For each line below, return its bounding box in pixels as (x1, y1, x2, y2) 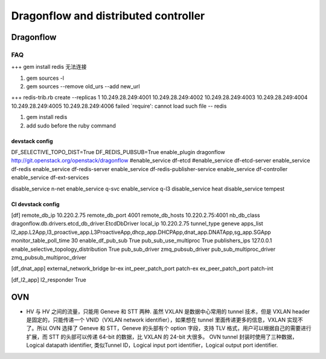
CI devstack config (11, 200, 60, 208)
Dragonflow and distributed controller (11, 9, 205, 22)
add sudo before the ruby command (26, 121, 116, 129)
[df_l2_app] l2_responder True (11, 276, 87, 283)
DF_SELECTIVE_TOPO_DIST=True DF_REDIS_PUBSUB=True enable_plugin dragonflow (11, 149, 226, 156)
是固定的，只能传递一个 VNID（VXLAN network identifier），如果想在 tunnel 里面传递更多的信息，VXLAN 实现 (26, 316, 298, 323)
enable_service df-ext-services (11, 174, 89, 181)
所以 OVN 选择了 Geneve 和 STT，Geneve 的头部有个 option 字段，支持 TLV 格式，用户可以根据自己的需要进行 (36, 325, 312, 332)
